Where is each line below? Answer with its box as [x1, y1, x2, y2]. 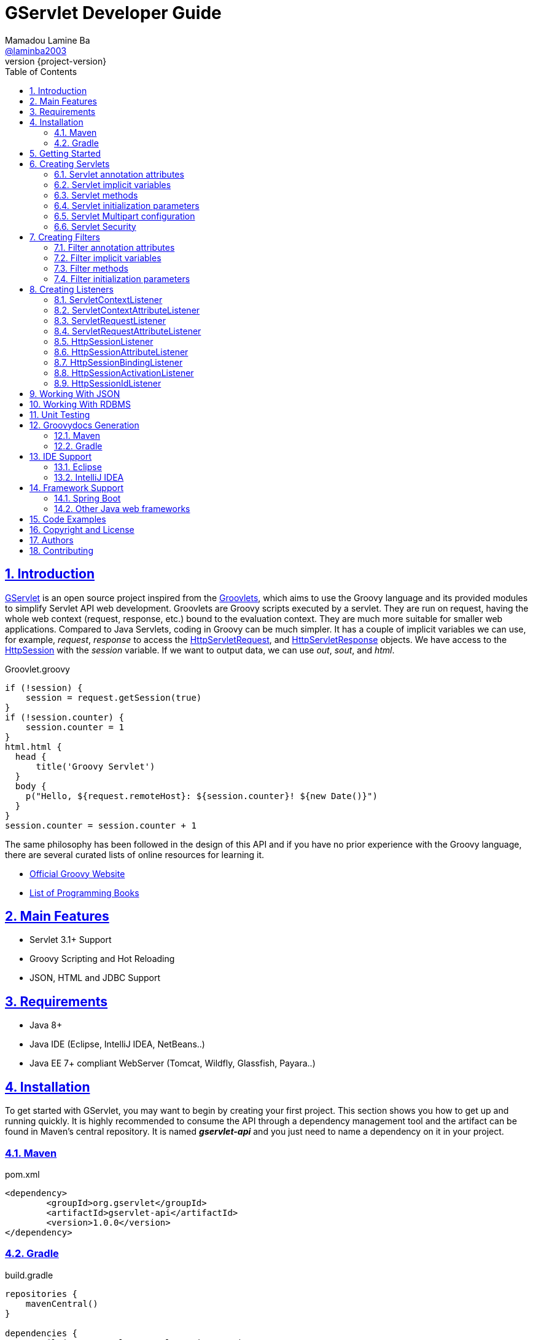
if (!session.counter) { [5, 712, 124, 722]
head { [15, 751, 47, 762]
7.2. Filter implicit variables [54, 252, 161, 263]
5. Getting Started [29, 148, 101, 159]
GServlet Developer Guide [5, 2, 222, 23]
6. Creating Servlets [29, 158, 110, 169]
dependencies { [5, 1328, 78, 1338]
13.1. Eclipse [54, 461, 102, 472]
